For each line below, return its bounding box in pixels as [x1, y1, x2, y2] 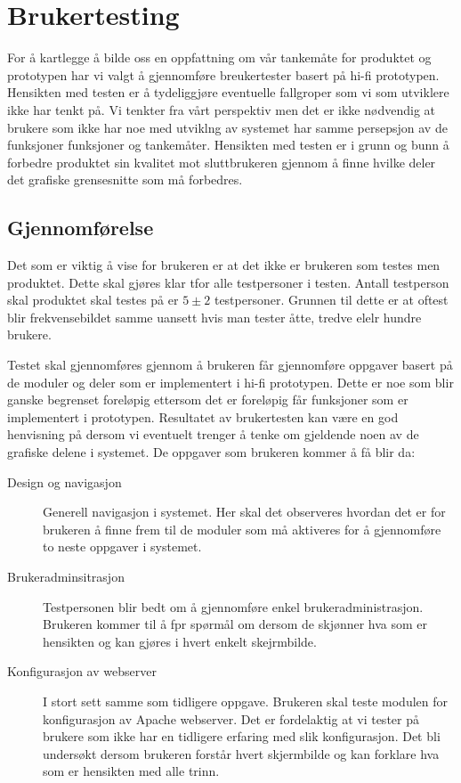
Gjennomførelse [7, 214, 154, 241]
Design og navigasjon [7, 472, 122, 491]
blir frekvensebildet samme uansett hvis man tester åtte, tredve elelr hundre [7, 307, 422, 326]
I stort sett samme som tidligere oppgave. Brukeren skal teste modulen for [43, 691, 449, 710]
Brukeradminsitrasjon [7, 567, 125, 585]
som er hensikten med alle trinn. [43, 762, 220, 780]
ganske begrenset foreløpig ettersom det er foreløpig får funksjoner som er [7, 390, 408, 409]
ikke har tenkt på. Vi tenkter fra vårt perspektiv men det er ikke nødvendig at [7, 100, 435, 118]
